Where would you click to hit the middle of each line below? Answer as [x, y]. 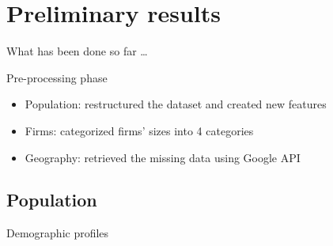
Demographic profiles [58, 233]
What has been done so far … [77, 51]
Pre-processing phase [57, 77]
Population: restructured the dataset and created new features [176, 104]
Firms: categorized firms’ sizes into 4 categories [139, 130]
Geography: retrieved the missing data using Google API [163, 157]
